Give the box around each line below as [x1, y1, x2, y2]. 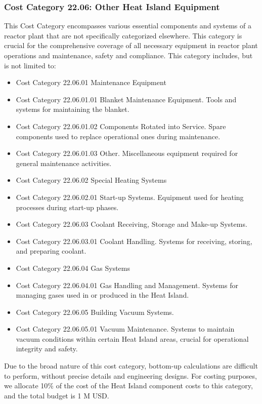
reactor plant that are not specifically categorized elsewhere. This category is [4, 30, 242, 41]
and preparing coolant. [16, 246, 86, 256]
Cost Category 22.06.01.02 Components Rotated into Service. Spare [16, 120, 226, 131]
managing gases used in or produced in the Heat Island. [16, 290, 189, 300]
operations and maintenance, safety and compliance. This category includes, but [4, 50, 253, 60]
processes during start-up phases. [16, 201, 119, 212]
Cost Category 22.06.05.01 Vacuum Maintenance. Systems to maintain [16, 324, 235, 334]
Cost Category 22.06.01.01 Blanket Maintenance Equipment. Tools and [16, 94, 237, 104]
